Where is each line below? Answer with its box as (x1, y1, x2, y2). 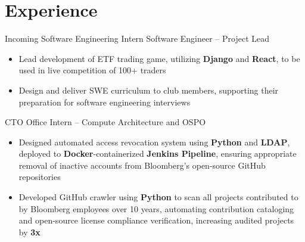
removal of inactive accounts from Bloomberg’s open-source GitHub (18, 159, 266, 171)
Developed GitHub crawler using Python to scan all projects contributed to (18, 191, 298, 203)
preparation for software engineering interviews (18, 95, 191, 108)
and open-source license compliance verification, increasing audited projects (18, 214, 294, 227)
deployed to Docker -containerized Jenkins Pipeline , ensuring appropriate (18, 147, 297, 160)
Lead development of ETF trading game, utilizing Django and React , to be (18, 52, 300, 64)
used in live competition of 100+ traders (18, 64, 166, 76)
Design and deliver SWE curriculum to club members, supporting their (18, 83, 279, 96)
